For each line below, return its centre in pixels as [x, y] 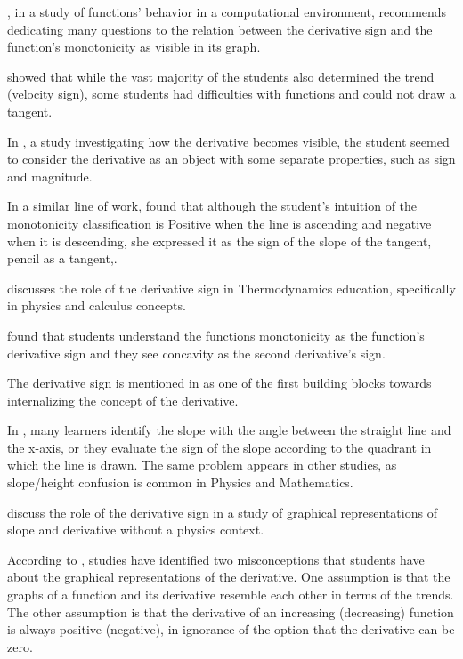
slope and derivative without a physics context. [136, 530]
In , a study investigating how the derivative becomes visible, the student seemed [228, 141]
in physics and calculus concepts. [97, 305]
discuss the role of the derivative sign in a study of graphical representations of [222, 512]
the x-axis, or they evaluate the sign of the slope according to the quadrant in [219, 447]
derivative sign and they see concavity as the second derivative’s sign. [196, 353]
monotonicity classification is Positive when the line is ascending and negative [219, 223]
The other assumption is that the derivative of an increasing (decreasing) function [231, 611]
